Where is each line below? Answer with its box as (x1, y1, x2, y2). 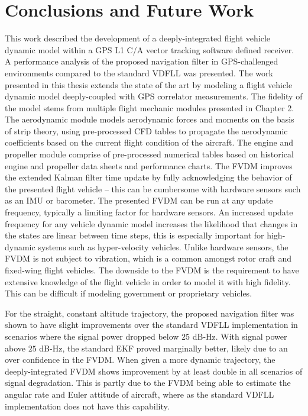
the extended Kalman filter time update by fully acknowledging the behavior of (5, 171, 292, 183)
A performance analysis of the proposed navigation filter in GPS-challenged (5, 55, 278, 67)
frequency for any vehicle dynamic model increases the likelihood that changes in (5, 217, 298, 230)
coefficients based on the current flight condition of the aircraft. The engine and (5, 136, 293, 149)
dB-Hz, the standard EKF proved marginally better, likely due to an (39, 341, 288, 354)
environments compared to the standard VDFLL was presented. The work (5, 66, 273, 79)
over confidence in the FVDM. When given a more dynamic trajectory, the (5, 353, 275, 366)
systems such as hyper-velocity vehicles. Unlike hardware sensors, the (38, 240, 288, 253)
